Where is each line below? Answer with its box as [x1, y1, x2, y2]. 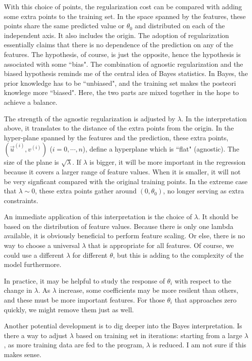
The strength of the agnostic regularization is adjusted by [4, 113, 175, 123]
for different [72, 249, 108, 260]
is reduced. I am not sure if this [152, 340, 247, 350]
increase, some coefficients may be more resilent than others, [58, 285, 238, 295]
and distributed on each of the [134, 20, 225, 31]
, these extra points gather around [35, 186, 137, 196]
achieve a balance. [4, 96, 58, 107]
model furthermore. [4, 259, 62, 269]
